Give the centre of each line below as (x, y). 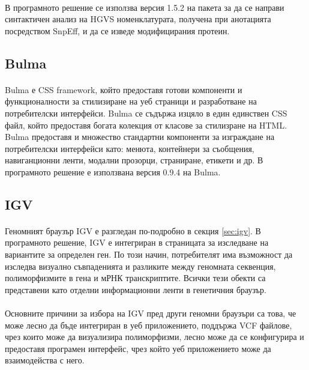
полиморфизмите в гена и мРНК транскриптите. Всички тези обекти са (135, 278)
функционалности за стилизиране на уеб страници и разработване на (131, 101)
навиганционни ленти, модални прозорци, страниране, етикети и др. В (134, 160)
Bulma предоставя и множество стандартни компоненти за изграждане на (140, 137)
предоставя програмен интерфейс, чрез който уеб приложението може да (138, 348)
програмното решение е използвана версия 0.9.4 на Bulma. (113, 171)
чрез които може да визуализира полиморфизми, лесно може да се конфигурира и (154, 337)
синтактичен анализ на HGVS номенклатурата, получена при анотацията (138, 19)
